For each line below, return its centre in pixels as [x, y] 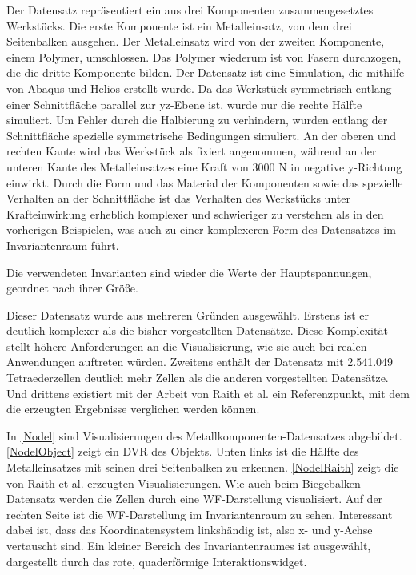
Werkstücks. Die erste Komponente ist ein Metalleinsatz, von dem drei [179, 25]
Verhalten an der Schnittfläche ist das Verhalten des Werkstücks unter [178, 198]
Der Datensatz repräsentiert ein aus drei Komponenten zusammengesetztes [190, 10]
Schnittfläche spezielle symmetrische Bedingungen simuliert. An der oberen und [202, 135]
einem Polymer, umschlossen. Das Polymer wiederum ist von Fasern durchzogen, [204, 56]
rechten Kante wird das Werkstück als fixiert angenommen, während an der [192, 151]
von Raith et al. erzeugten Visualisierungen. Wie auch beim [153, 483]
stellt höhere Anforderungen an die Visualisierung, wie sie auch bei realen [187, 346]
